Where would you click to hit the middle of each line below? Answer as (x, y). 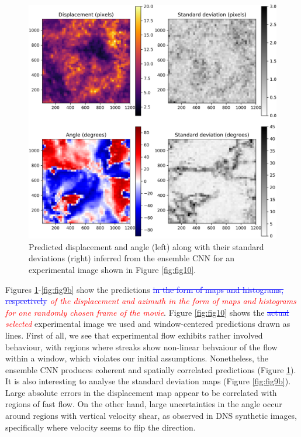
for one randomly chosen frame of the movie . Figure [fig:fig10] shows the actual (147, 312)
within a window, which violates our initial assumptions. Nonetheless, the (137, 358)
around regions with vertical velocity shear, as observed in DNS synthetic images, (151, 416)
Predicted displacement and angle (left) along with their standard (146, 246)
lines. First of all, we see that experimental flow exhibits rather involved (134, 335)
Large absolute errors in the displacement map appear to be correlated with (141, 392)
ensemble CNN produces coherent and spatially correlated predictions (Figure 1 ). (151, 369)
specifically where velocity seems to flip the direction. (101, 427)
